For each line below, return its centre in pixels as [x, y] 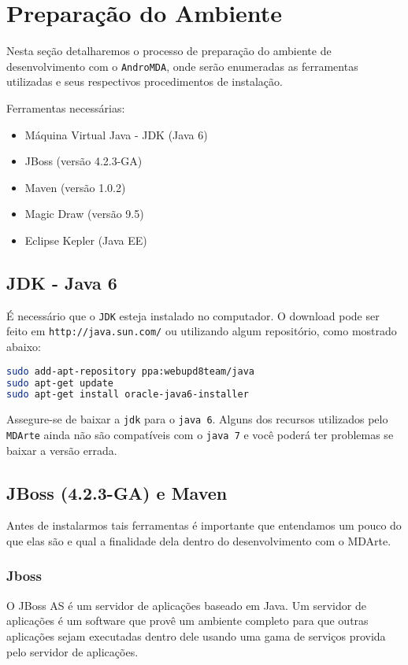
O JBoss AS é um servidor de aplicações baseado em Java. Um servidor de [186, 605]
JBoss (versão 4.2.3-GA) [83, 161]
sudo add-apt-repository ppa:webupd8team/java [130, 371]
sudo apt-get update [60, 383]
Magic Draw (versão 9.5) [84, 214]
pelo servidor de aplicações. [72, 651]
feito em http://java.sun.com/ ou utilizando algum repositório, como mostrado [202, 331]
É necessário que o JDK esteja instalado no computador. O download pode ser [193, 315]
